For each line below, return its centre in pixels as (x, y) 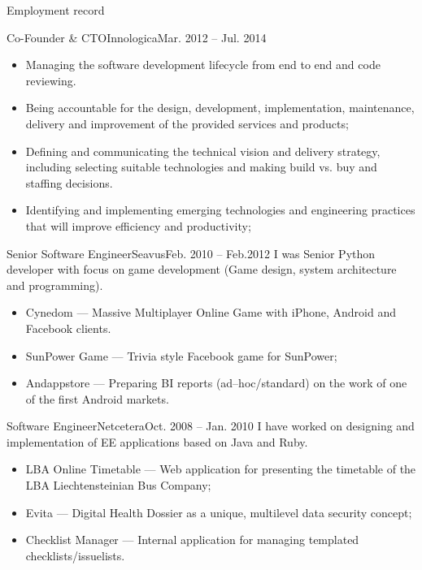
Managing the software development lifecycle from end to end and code (203, 65)
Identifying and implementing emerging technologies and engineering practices (220, 210)
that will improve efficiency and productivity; (138, 225)
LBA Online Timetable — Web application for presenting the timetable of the (221, 469)
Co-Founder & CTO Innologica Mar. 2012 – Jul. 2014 (137, 37)
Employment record (56, 10)
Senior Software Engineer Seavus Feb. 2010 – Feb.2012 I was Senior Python (191, 253)
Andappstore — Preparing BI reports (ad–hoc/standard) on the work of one (216, 383)
